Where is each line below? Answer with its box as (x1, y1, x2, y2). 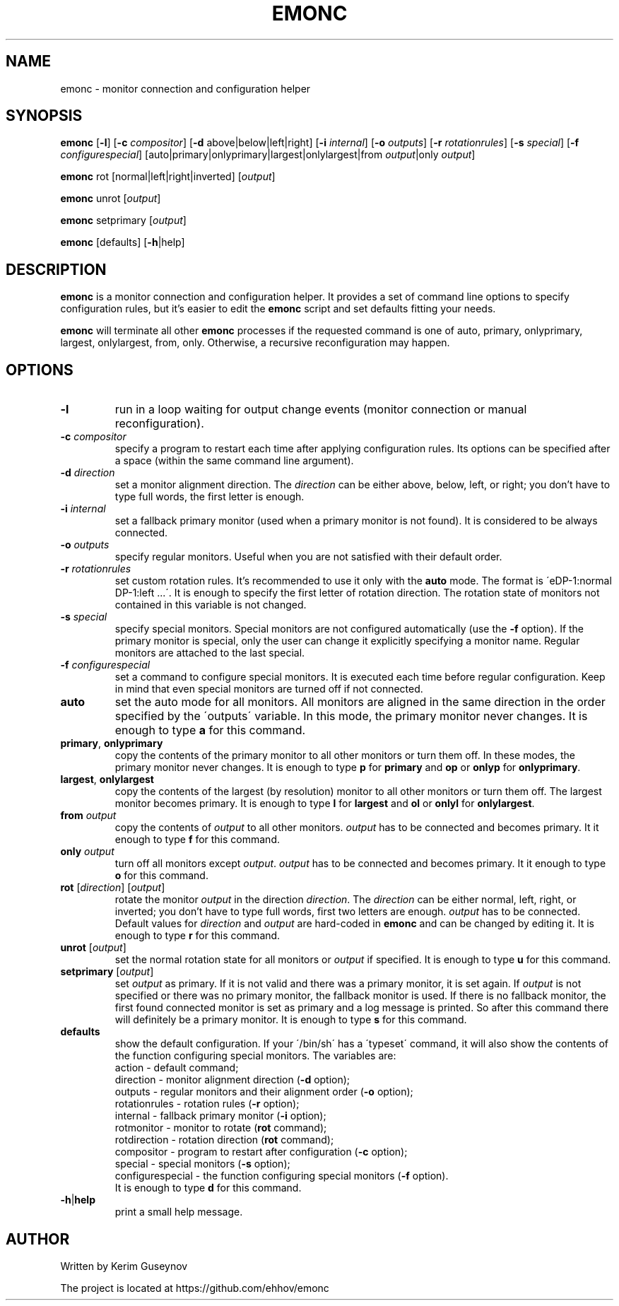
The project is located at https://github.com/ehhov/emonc (60, 1281, 329, 1294)
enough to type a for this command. (114, 723, 306, 738)
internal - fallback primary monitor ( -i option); (114, 1110, 326, 1122)
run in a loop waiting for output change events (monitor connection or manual (114, 402, 527, 417)
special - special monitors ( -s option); (114, 1158, 290, 1170)
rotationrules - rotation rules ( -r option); (114, 1098, 300, 1110)
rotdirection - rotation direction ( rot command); (114, 1134, 334, 1146)
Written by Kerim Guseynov (60, 1259, 188, 1272)
